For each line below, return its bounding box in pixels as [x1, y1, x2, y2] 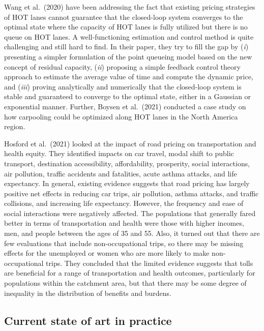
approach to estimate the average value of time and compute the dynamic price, [4, 71, 253, 82]
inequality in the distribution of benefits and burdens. [4, 287, 171, 298]
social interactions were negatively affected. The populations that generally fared [4, 207, 256, 218]
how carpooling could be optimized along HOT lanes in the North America [4, 111, 238, 122]
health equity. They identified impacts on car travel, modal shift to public [4, 148, 234, 159]
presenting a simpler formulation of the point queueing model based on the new [4, 51, 252, 62]
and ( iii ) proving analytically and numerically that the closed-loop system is [4, 81, 242, 92]
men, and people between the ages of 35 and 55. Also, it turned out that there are [4, 228, 260, 238]
